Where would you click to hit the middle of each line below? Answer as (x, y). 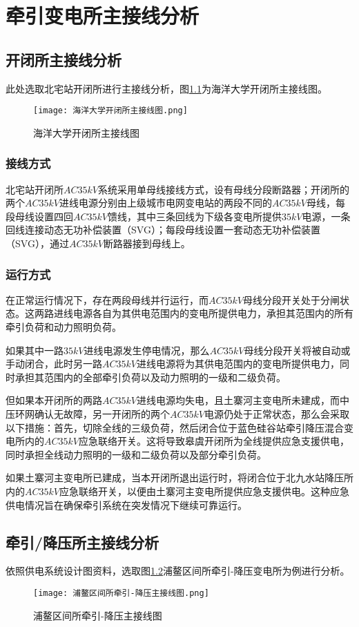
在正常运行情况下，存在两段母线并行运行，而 (107, 299)
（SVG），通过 (37, 243)
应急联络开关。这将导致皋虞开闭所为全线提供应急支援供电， (214, 441)
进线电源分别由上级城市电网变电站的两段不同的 (165, 203)
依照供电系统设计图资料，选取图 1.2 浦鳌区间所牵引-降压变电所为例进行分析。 (178, 571)
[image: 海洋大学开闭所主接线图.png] (110, 111)
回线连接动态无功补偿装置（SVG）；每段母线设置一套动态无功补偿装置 (163, 230)
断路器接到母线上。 (147, 243)
